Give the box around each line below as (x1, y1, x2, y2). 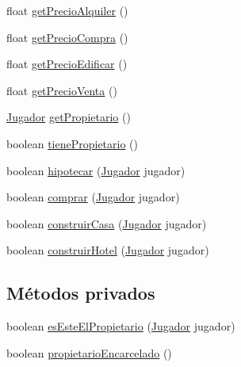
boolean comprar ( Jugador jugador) (6, 189, 180, 205)
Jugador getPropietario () (6, 109, 131, 125)
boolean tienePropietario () (6, 135, 138, 151)
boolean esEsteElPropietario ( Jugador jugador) (6, 318, 235, 335)
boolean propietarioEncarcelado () (6, 344, 172, 361)
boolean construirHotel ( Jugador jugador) (6, 242, 209, 258)
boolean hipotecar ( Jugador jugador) (6, 162, 186, 178)
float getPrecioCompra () (6, 29, 128, 45)
